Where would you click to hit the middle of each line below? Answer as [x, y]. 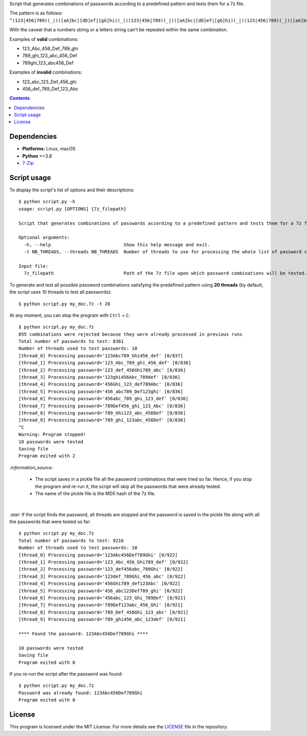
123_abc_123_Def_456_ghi [49, 81]
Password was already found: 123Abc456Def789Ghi [81, 693]
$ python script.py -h [47, 202]
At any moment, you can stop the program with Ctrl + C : [70, 315]
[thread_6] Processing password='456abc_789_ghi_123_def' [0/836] [104, 399]
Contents [20, 98]
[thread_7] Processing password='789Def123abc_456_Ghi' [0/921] [101, 605]
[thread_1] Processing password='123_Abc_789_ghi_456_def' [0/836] [105, 363]
